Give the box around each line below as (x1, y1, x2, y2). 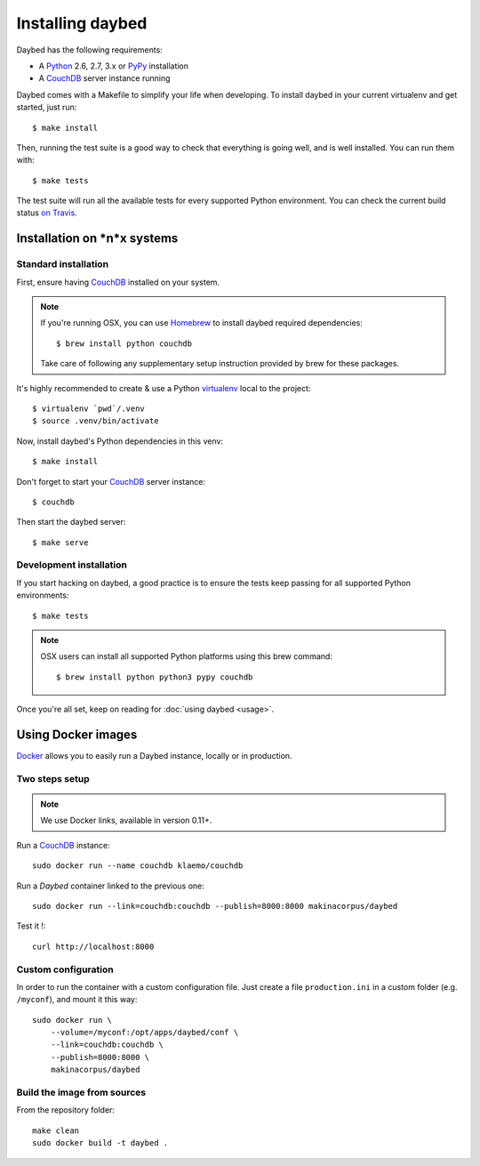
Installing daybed (16, 13, 148, 33)
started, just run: (16, 102, 77, 113)
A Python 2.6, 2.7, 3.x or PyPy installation (38, 60, 189, 71)
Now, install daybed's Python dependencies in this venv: (16, 436, 224, 446)
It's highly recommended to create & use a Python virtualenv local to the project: (16, 382, 311, 393)
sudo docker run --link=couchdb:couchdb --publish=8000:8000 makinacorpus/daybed (32, 901, 398, 911)
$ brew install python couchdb (56, 338, 193, 349)
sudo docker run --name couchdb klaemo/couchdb (32, 861, 244, 871)
